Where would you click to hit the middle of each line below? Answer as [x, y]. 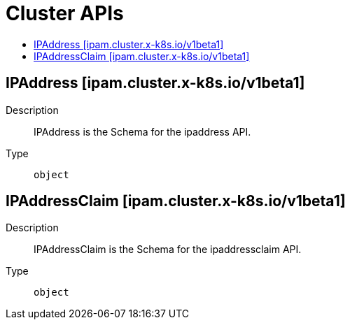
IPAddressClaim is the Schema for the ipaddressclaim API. [168, 250]
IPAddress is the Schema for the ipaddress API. [142, 131]
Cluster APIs [65, 13]
